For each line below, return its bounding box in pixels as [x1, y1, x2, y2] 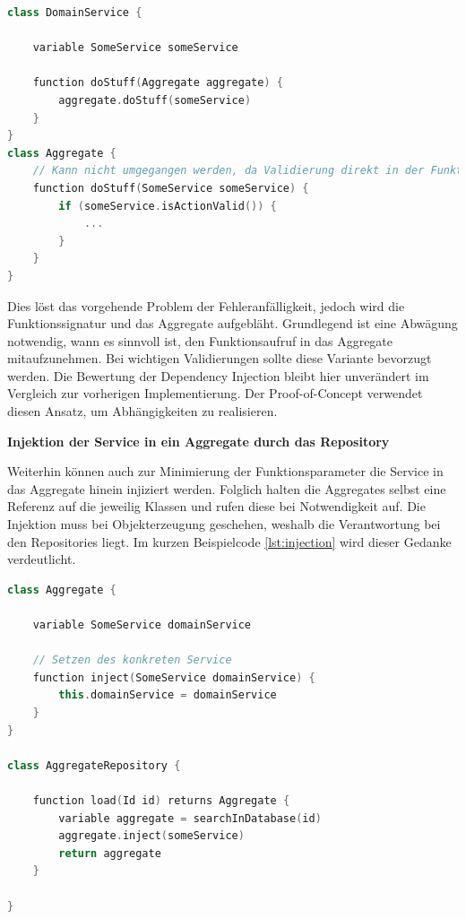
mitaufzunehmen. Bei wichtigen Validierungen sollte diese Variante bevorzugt [7, 349, 432, 368]
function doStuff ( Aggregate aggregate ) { [32, 76, 283, 90]
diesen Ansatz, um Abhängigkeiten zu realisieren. [7, 402, 278, 420]
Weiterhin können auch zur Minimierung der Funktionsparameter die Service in [7, 462, 444, 481]
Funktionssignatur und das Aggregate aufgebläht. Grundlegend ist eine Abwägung [7, 314, 458, 333]
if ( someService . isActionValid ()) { [58, 199, 277, 212]
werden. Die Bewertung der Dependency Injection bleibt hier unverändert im [7, 366, 429, 385]
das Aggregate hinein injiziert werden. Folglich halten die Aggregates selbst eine [7, 479, 446, 498]
